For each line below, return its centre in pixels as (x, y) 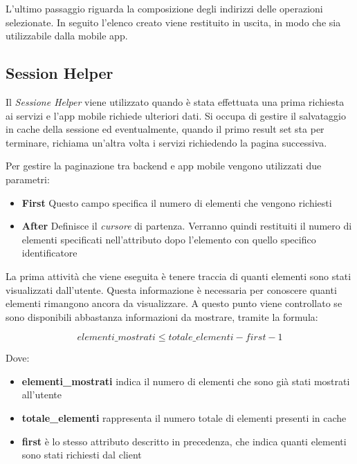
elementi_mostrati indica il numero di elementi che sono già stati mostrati (186, 381)
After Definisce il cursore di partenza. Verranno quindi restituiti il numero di (187, 226)
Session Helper (59, 73)
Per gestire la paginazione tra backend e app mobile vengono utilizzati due (164, 166)
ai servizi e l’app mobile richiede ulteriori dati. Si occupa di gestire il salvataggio (176, 115)
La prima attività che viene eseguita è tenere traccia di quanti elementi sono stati (178, 276)
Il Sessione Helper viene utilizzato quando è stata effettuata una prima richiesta (175, 101)
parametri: (28, 179)
